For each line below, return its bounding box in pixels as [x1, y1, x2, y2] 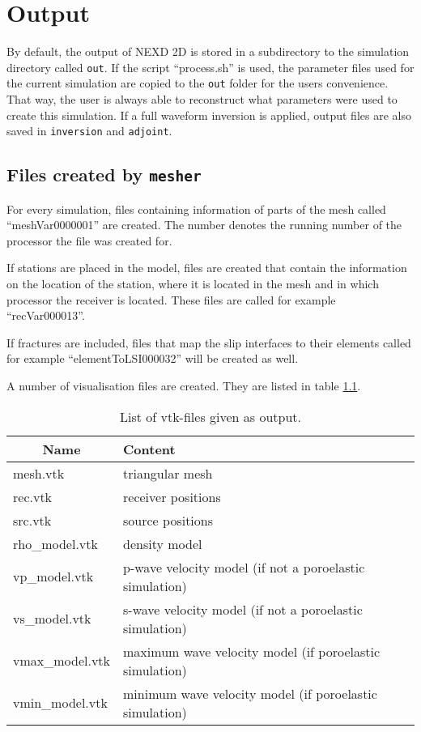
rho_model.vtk [13, 534, 98, 553]
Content [123, 439, 176, 458]
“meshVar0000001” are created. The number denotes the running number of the [6, 216, 402, 233]
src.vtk [13, 510, 52, 530]
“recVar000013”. [6, 307, 85, 324]
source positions [123, 510, 214, 530]
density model [123, 534, 202, 553]
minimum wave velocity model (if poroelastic [123, 683, 377, 703]
